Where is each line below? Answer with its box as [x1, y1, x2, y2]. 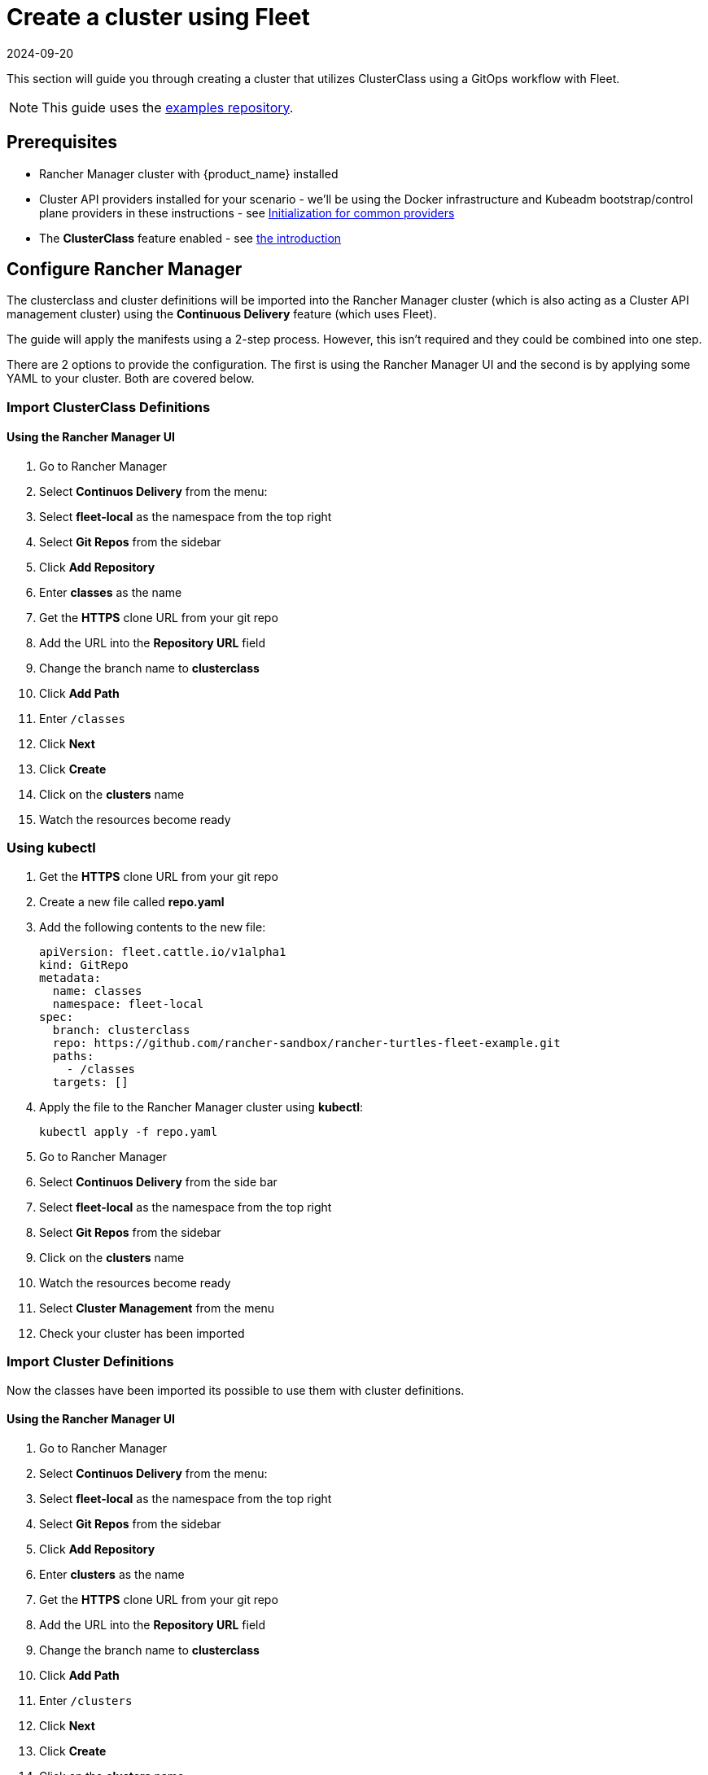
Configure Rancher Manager [7, 259, 243, 280]
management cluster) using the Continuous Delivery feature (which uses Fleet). [7, 307, 437, 322]
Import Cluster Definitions [7, 1353, 174, 1370]
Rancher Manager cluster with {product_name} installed [39, 166, 339, 181]
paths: [52, 1049, 94, 1063]
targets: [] [52, 1075, 129, 1089]
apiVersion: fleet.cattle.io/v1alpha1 [39, 944, 286, 958]
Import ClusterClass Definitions [7, 398, 211, 415]
